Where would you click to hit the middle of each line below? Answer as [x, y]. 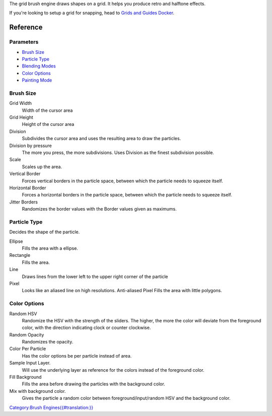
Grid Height [21, 117]
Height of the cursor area [48, 124]
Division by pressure [31, 146]
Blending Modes [39, 66]
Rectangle [20, 255]
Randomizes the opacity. [48, 342]
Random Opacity [27, 334]
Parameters [24, 42]
